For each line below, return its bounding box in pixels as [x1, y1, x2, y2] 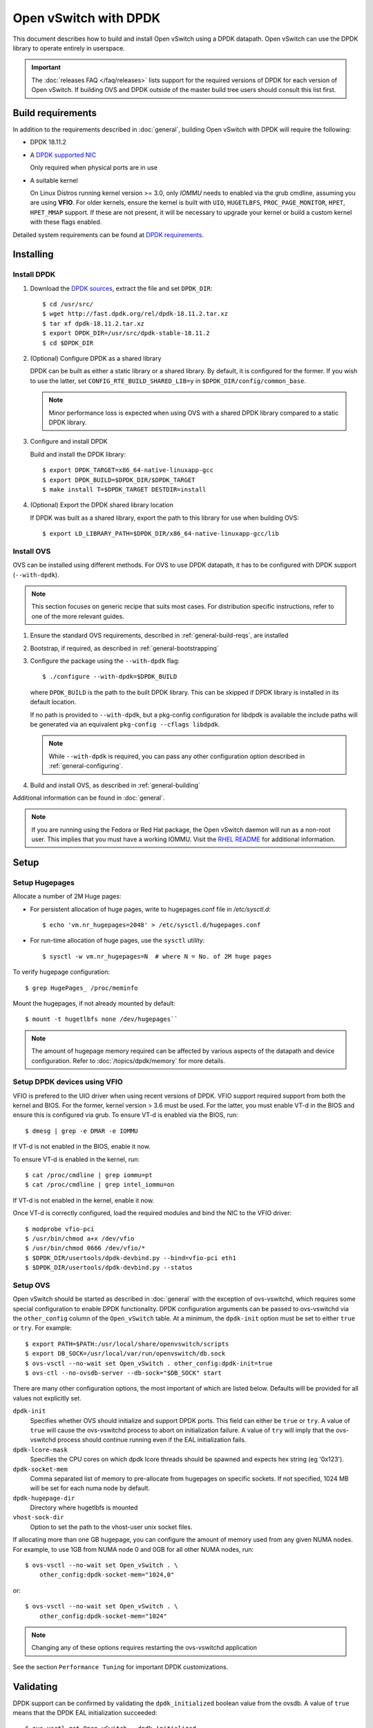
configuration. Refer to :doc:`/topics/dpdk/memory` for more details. [31, 1056, 226, 1064]
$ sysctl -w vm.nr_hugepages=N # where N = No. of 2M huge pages [42, 952, 272, 960]
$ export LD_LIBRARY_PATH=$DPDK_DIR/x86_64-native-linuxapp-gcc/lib [42, 529, 279, 538]
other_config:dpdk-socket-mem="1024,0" [39, 1571, 175, 1579]
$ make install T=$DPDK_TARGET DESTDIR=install [42, 485, 207, 494]
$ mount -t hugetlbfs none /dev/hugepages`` [25, 1015, 179, 1023]
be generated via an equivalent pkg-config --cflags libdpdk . [30, 720, 220, 729]
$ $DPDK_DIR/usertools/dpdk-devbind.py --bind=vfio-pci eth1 [25, 1254, 236, 1261]
